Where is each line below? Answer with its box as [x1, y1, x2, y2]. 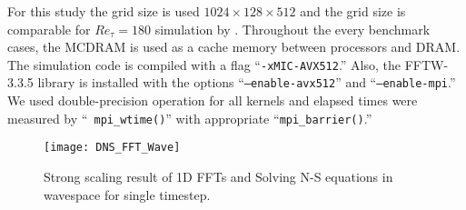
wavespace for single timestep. [44, 185, 211, 204]
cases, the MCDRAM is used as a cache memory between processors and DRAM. [7, 37, 461, 56]
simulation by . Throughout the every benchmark [154, 19, 431, 38]
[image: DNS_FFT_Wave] [44, 141, 181, 155]
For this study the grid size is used [7, 2, 200, 20]
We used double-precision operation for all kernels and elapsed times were [7, 91, 418, 110]
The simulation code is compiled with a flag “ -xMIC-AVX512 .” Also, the [7, 55, 401, 74]
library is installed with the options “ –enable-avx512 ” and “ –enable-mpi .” [37, 73, 456, 92]
